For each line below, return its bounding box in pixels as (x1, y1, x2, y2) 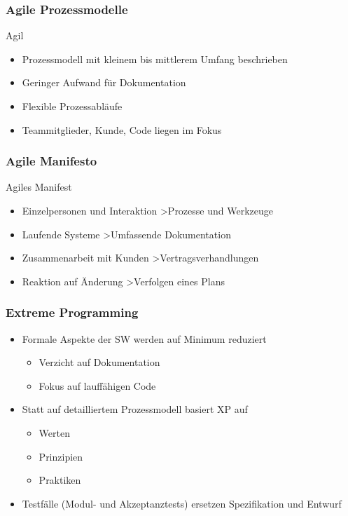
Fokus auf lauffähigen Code (39, 378, 156, 393)
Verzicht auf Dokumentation (39, 355, 160, 369)
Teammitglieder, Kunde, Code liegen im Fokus (22, 122, 222, 137)
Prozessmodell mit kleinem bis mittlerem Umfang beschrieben (22, 51, 288, 66)
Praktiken (39, 473, 81, 487)
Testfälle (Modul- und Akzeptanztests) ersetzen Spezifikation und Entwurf (22, 496, 342, 510)
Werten (39, 425, 70, 440)
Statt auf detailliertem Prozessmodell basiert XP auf (22, 402, 248, 416)
